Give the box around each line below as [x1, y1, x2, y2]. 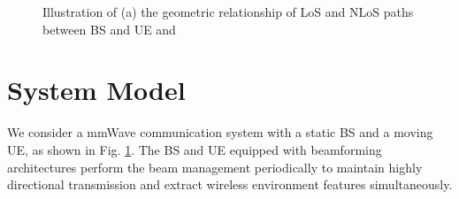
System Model [7, 72, 186, 108]
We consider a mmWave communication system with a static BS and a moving [7, 123, 433, 142]
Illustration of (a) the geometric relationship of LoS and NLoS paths [42, 3, 414, 20]
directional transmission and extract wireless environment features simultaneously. [7, 175, 453, 194]
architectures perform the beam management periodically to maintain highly [7, 157, 423, 176]
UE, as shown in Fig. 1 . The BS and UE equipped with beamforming [7, 140, 382, 158]
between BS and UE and [42, 19, 176, 38]
